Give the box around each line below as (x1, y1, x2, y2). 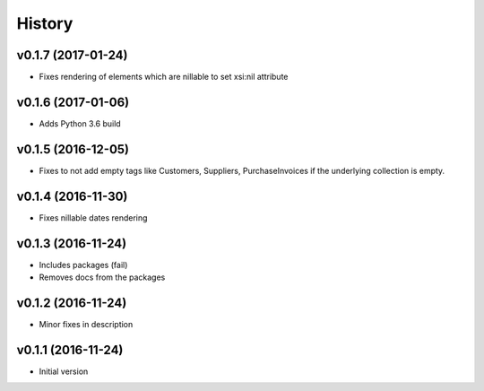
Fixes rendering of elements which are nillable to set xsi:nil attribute (39, 72, 289, 83)
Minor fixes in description (39, 318, 134, 329)
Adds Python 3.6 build (39, 117, 121, 129)
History (16, 13, 73, 33)
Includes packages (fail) (39, 259, 128, 270)
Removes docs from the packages (39, 272, 166, 282)
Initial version (39, 366, 89, 377)
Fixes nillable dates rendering (39, 212, 148, 223)
